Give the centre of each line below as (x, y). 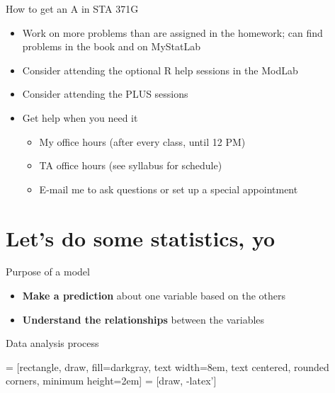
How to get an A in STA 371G (72, 8)
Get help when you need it (80, 117)
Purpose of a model (48, 272)
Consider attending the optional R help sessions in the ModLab (160, 70)
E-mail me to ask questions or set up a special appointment (169, 189)
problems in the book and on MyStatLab (111, 46)
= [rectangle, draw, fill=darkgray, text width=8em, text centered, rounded (167, 366)
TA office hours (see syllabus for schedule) (131, 165)
